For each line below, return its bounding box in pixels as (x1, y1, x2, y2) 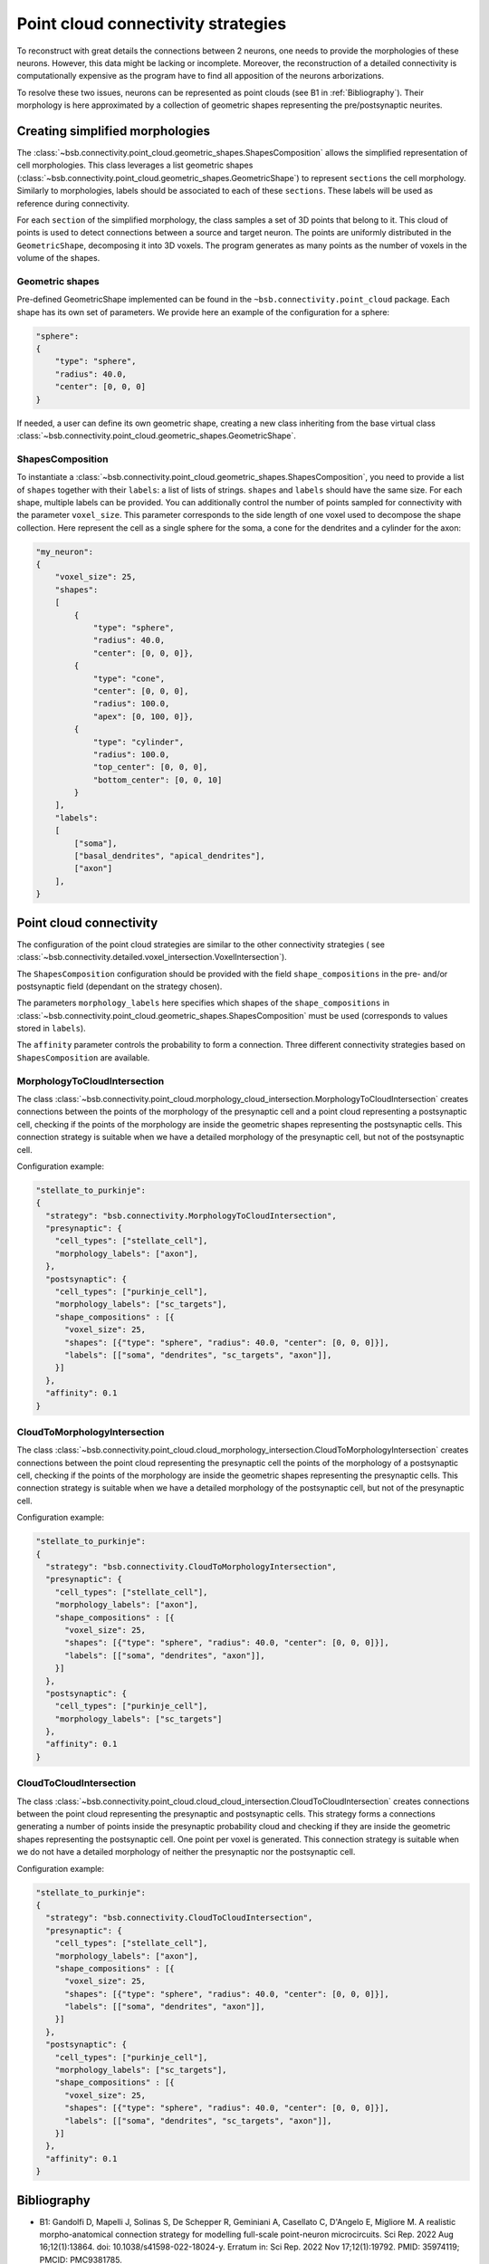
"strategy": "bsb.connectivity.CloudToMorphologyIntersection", (45, 1562, 337, 1572)
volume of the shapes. (16, 253, 101, 264)
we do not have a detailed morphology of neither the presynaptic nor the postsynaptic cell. (16, 1847, 356, 1857)
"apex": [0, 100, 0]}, (92, 711, 194, 722)
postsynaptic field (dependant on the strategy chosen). (16, 981, 223, 992)
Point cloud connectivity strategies (16, 14, 287, 34)
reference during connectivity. (16, 197, 130, 208)
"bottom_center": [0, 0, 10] (92, 774, 223, 785)
